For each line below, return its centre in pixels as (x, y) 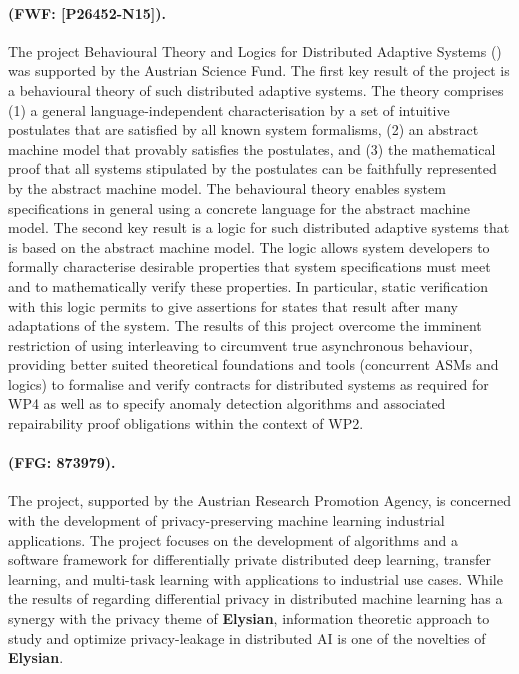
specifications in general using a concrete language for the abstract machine (239, 207)
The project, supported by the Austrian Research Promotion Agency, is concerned (259, 500)
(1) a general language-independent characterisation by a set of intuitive (229, 109)
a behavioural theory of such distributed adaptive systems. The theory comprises (256, 89)
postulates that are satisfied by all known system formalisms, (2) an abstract (243, 129)
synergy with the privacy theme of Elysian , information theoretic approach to (249, 618)
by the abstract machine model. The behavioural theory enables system (227, 187)
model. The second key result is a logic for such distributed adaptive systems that (259, 227)
